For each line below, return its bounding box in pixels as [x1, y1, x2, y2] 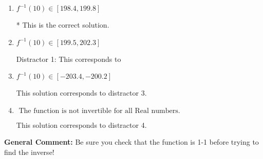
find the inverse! [4, 146, 54, 157]
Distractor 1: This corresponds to [16, 53, 121, 64]
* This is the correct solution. [16, 19, 109, 30]
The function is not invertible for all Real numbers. [18, 107, 180, 115]
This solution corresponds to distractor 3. [16, 87, 147, 98]
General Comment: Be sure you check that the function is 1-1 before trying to [4, 137, 259, 147]
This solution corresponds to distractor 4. [16, 119, 147, 130]
